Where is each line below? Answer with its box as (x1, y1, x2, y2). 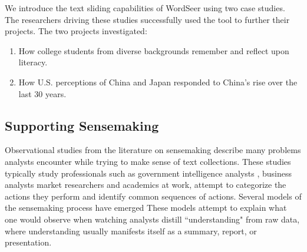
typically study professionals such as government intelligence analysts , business (5, 167, 292, 179)
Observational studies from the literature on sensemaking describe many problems (5, 144, 301, 156)
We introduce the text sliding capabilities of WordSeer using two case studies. (5, 2, 285, 14)
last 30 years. (18, 87, 67, 100)
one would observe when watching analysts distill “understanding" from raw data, (5, 213, 300, 225)
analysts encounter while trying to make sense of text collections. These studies (5, 155, 291, 167)
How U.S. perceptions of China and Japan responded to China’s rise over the (18, 75, 298, 88)
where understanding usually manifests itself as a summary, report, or (5, 224, 257, 237)
